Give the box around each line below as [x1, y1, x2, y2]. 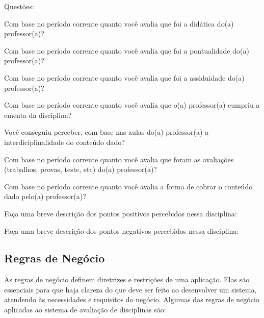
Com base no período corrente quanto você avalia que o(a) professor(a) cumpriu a [4, 100, 260, 110]
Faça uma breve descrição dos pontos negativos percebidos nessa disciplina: [4, 225, 239, 236]
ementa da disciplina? [4, 109, 72, 120]
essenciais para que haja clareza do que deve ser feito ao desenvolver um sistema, [4, 284, 257, 295]
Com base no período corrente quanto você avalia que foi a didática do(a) [4, 18, 234, 29]
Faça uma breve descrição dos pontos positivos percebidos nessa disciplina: [4, 208, 237, 218]
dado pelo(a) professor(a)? [4, 191, 86, 202]
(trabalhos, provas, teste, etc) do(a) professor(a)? [4, 164, 157, 175]
